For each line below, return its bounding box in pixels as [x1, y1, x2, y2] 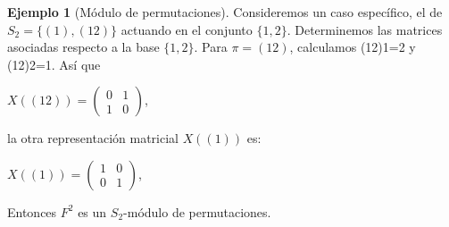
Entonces [7, 202, 57, 221]
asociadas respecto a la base [7, 38, 160, 56]
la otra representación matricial [7, 129, 179, 147]
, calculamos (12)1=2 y [289, 38, 416, 56]
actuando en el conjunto [121, 20, 253, 38]
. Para [194, 38, 228, 56]
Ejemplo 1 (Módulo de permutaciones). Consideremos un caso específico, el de [7, 3, 443, 21]
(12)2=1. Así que [7, 55, 101, 73]
